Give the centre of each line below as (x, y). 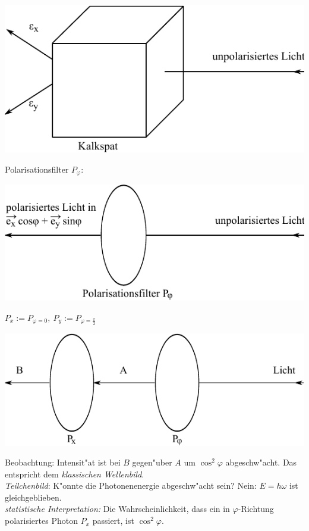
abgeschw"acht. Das (261, 462)
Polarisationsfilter (37, 169)
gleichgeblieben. (33, 497)
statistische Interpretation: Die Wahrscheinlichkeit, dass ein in (117, 509)
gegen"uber (152, 462)
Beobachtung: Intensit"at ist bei (63, 462)
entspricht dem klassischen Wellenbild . (75, 474)
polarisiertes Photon (41, 521)
